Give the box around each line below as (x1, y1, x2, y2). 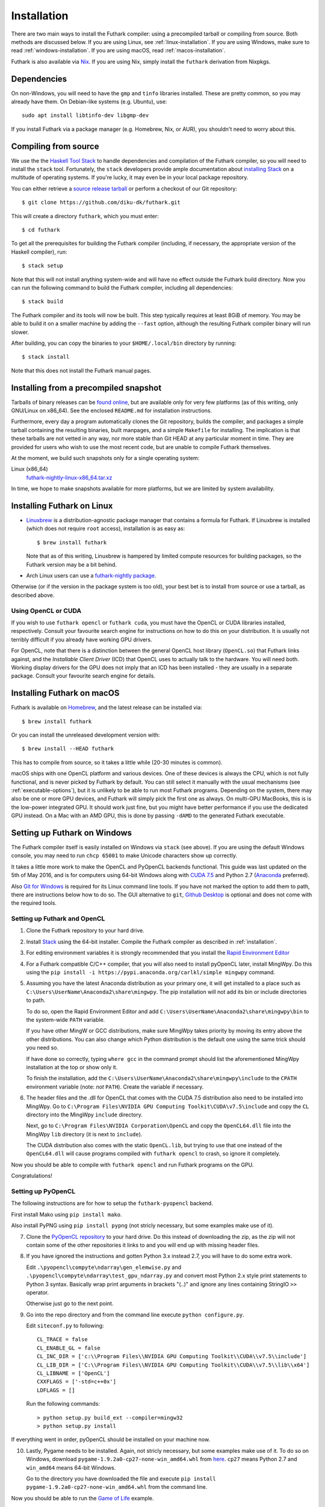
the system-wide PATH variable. (26, 1016, 105, 1023)
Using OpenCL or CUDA (11, 606, 82, 615)
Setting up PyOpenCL (11, 1188, 76, 1196)
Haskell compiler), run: (11, 248, 67, 256)
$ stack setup (22, 262, 63, 269)
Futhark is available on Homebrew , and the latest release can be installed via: (11, 704, 203, 711)
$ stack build (22, 298, 63, 305)
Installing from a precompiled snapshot (11, 383, 162, 393)
